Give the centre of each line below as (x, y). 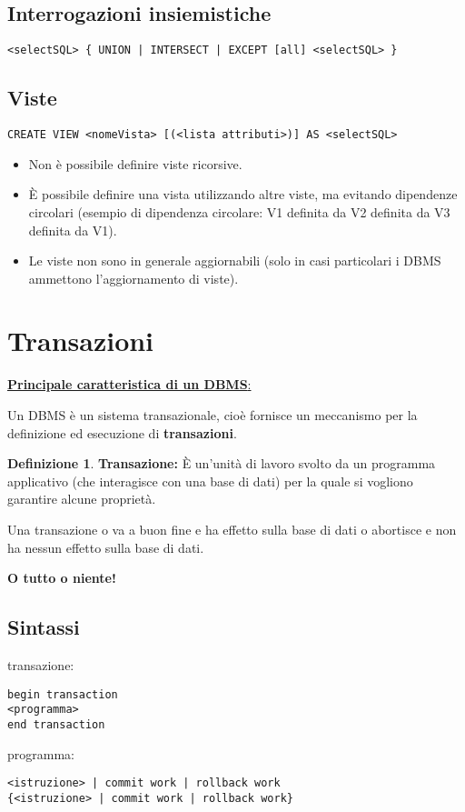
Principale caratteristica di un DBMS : (129, 384)
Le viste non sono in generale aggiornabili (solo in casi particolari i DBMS (235, 261)
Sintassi (44, 627)
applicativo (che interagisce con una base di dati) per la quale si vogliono (210, 481)
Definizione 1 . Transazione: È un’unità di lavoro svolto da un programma (222, 463)
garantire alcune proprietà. (82, 499)
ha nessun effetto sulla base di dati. (106, 547)
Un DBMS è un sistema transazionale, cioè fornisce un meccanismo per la (213, 415)
